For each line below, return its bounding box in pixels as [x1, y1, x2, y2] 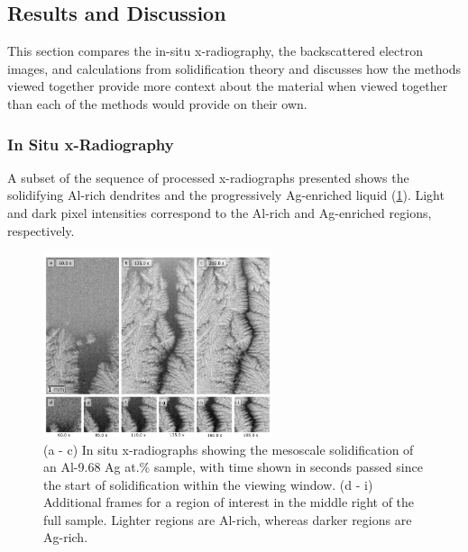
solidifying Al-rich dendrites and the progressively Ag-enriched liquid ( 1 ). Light [7, 186, 445, 204]
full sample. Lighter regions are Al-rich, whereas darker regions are [43, 510, 412, 529]
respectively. [7, 221, 75, 240]
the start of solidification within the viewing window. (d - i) [43, 475, 373, 493]
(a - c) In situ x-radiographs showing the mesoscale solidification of [43, 439, 414, 458]
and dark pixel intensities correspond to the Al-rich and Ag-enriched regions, [7, 203, 432, 222]
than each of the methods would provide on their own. [7, 94, 307, 113]
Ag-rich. [43, 528, 88, 547]
